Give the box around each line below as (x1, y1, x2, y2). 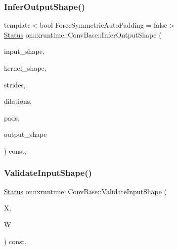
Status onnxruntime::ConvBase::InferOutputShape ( (4, 29, 162, 40)
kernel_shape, (4, 63, 46, 73)
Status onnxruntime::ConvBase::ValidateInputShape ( (4, 186, 167, 196)
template (4, 20, 31, 30)
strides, (4, 79, 26, 89)
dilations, (4, 96, 32, 106)
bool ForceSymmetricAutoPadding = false (40, 20, 167, 30)
